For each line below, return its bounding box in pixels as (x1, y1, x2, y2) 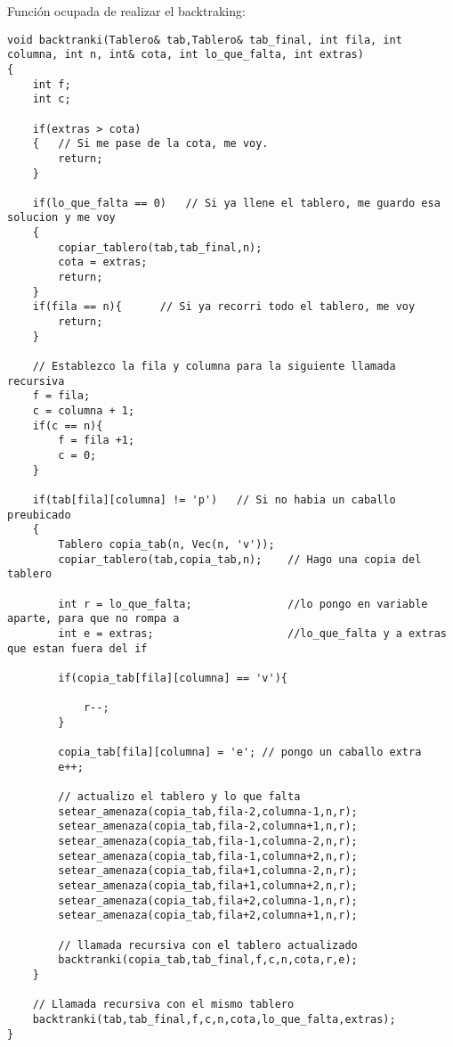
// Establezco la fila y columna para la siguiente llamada (32, 360, 396, 373)
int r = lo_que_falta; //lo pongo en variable (58, 597, 428, 610)
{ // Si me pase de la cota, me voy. (32, 137, 269, 151)
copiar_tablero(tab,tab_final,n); (58, 241, 263, 254)
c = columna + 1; (32, 405, 135, 417)
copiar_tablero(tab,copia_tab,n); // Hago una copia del (58, 552, 422, 566)
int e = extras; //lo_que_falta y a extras (58, 626, 447, 640)
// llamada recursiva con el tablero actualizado (58, 938, 358, 952)
